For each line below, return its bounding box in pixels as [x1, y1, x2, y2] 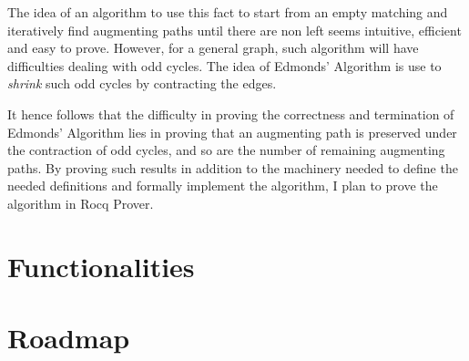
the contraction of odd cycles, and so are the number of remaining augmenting [7, 140, 445, 160]
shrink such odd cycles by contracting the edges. [7, 74, 277, 93]
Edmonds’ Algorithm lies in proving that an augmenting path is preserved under [7, 122, 457, 141]
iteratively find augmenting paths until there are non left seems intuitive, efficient [7, 20, 462, 39]
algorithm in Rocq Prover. [7, 193, 154, 212]
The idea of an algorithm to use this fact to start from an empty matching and [7, 3, 448, 21]
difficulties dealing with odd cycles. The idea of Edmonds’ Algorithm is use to [7, 56, 442, 75]
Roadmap [7, 319, 130, 356]
